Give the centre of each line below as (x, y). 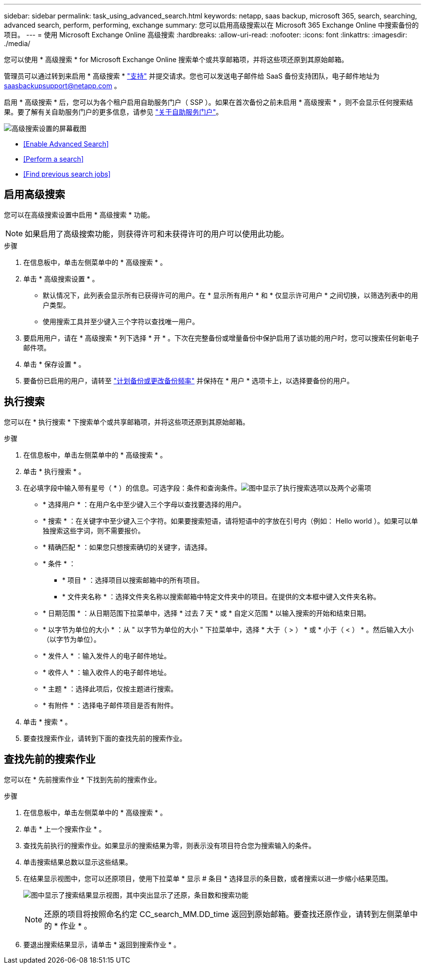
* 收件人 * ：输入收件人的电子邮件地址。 (107, 672)
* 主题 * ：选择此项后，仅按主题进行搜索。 (110, 689)
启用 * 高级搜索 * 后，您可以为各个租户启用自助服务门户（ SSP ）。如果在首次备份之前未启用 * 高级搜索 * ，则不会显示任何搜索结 (209, 102)
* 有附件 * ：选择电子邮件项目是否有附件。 (110, 705)
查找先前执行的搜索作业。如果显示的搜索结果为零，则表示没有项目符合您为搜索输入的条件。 (169, 845)
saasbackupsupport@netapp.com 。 (63, 86)
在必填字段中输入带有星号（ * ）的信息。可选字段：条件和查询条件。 (132, 488)
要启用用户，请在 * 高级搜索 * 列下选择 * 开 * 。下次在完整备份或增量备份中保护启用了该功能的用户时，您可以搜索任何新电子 (221, 338)
